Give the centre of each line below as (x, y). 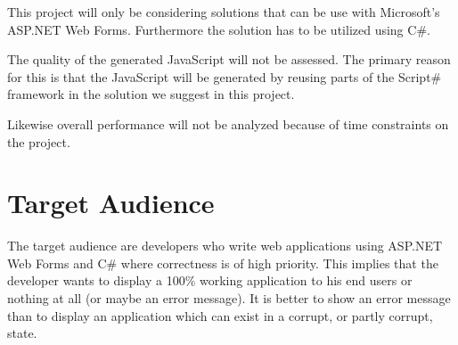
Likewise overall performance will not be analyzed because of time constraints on (228, 123)
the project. (39, 141)
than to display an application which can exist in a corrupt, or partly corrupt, (220, 315)
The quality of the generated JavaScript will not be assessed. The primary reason (229, 59)
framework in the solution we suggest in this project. (151, 94)
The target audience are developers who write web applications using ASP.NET (225, 246)
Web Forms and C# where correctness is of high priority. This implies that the (223, 263)
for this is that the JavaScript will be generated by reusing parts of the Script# (225, 76)
